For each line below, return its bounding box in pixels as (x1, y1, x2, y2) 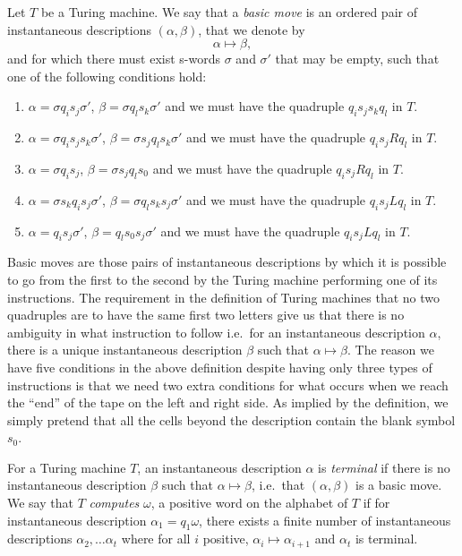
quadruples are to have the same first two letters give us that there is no (7, 305, 405, 324)
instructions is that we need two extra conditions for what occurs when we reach (7, 375, 449, 394)
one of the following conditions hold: (7, 66, 207, 85)
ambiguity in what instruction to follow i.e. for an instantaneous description (7, 322, 425, 341)
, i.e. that (251, 475, 305, 494)
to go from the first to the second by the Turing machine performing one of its (7, 269, 438, 288)
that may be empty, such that (275, 49, 440, 68)
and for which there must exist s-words (7, 49, 221, 68)
